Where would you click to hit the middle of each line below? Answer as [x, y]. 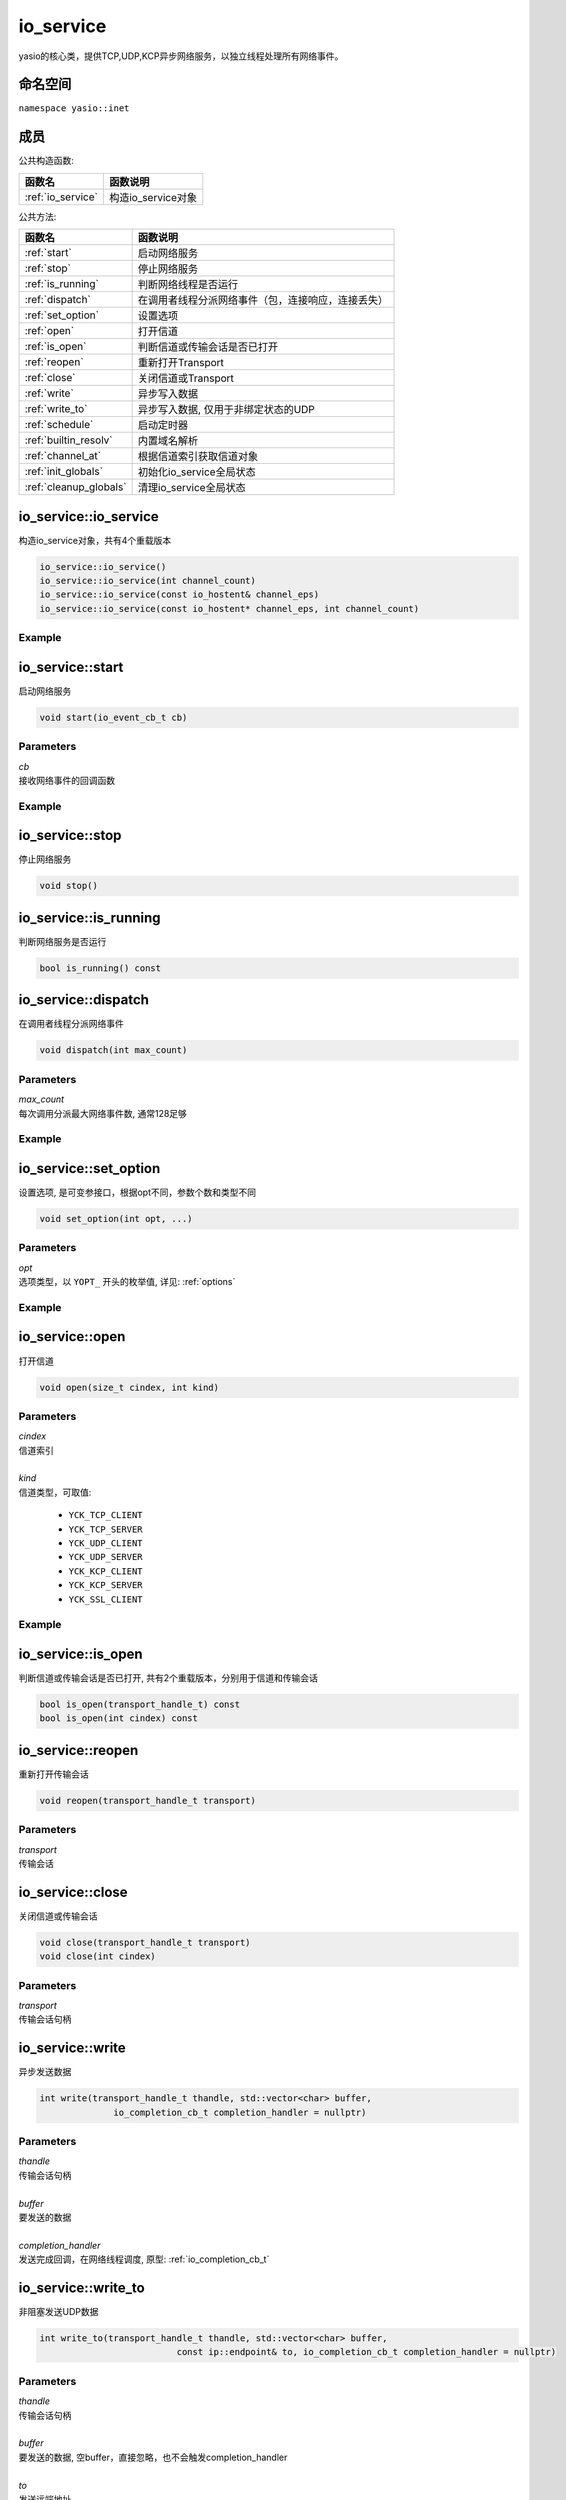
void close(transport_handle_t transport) [145, 1942]
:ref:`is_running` [61, 284]
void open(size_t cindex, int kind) [129, 1387]
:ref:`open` [49, 331]
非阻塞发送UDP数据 [58, 2312]
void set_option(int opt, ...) [116, 1218]
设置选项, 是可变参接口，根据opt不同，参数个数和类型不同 [137, 1192]
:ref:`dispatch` [58, 300]
